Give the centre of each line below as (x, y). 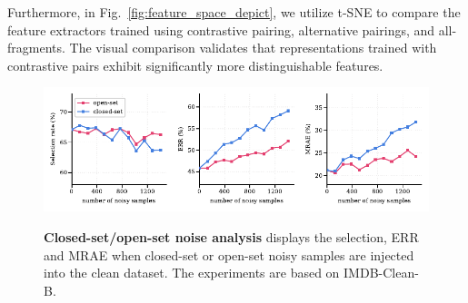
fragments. (36, 48)
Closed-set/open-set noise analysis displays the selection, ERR (231, 237)
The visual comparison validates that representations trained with (253, 48)
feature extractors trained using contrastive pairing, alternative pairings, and (221, 29)
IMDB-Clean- (381, 273)
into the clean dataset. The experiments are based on (192, 273)
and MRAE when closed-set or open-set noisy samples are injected (229, 254)
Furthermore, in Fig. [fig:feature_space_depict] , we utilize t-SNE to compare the (234, 12)
